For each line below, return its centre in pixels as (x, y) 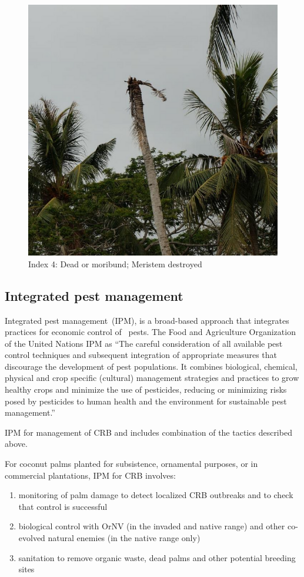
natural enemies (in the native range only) (124, 538)
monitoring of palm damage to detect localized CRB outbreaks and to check (156, 495)
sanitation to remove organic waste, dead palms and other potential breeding (157, 557)
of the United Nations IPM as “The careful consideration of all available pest (144, 343)
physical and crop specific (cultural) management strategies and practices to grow (152, 378)
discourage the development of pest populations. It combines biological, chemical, (151, 366)
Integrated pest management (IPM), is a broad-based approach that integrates (147, 320)
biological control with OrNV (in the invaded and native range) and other (152, 526)
